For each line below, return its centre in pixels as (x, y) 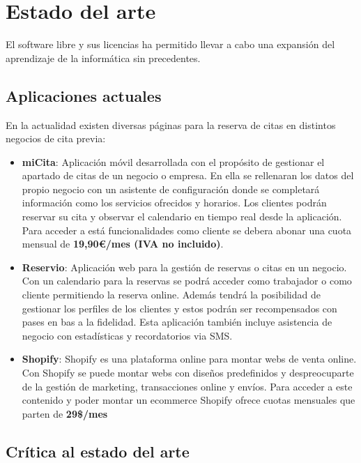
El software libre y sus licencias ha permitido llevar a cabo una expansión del (170, 44)
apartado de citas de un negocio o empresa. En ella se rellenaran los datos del (188, 175)
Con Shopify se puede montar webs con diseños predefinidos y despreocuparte (188, 373)
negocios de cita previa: (56, 138)
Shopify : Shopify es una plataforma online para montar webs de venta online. (189, 359)
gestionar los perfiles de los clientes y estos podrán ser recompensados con (179, 308)
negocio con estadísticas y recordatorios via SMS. (127, 335)
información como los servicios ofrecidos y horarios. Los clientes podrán (174, 203)
